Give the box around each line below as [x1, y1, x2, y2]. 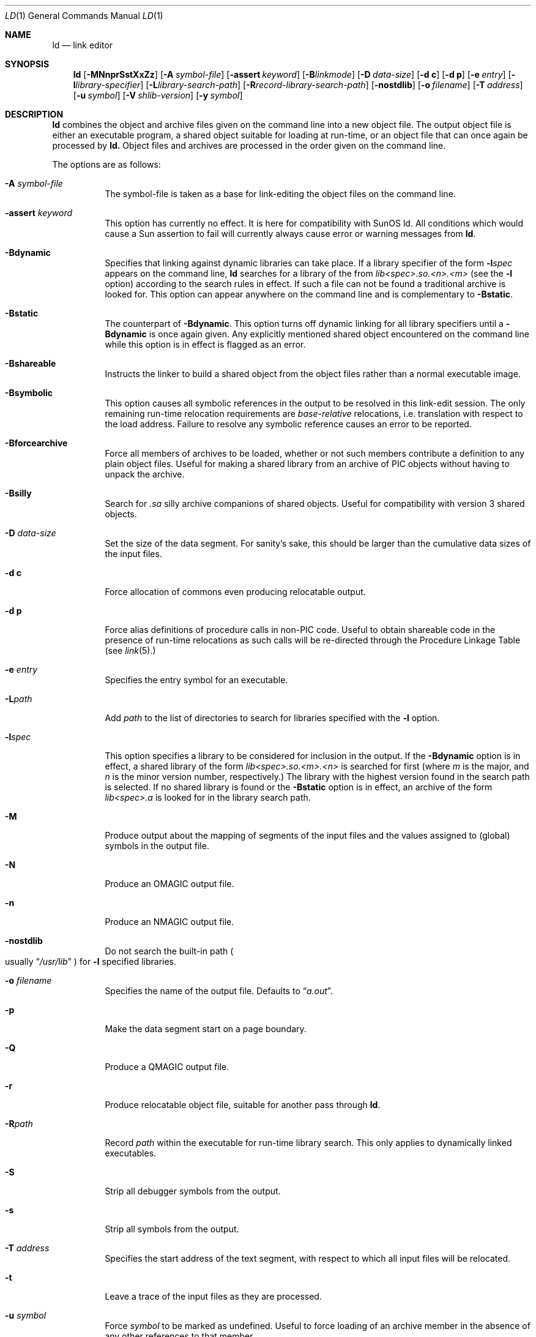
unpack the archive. [105, 469, 185, 479]
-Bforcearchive [5, 438, 68, 448]
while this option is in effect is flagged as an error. [105, 339, 306, 350]
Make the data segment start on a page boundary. [105, 1024, 307, 1034]
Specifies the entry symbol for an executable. [105, 675, 288, 685]
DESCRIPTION [5, 109, 64, 119]
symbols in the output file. [105, 841, 209, 851]
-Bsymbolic [5, 388, 53, 398]
